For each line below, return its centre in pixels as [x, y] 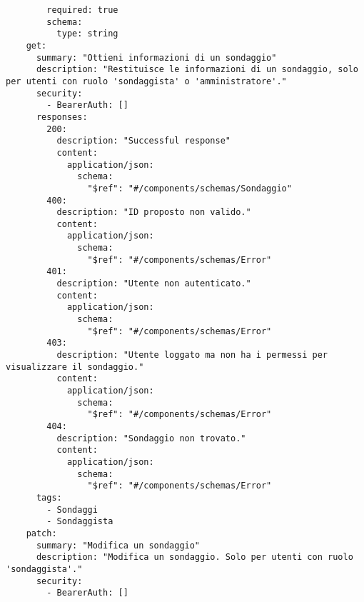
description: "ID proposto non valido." [154, 212]
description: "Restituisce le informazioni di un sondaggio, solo [197, 70]
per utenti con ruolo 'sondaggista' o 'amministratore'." [146, 81]
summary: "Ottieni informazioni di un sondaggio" [156, 57]
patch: [41, 533]
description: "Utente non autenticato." [154, 284]
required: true [82, 10]
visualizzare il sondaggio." [75, 367]
